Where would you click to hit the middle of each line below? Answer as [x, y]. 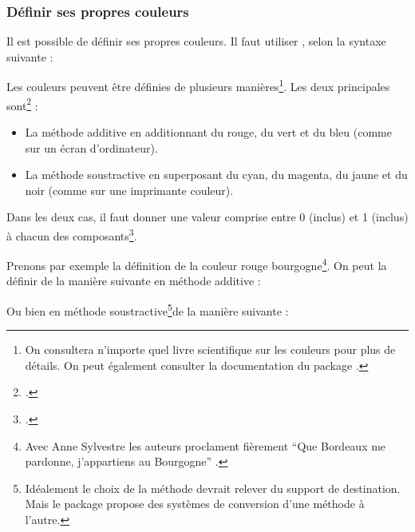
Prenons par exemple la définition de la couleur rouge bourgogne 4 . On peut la [197, 264]
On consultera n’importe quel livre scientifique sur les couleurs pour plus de [210, 349]
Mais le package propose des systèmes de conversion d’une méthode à [195, 504]
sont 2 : [22, 104]
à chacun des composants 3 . [72, 234]
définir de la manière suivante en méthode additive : [134, 281]
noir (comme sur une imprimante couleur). [129, 190]
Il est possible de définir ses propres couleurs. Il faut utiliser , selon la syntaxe [196, 41]
